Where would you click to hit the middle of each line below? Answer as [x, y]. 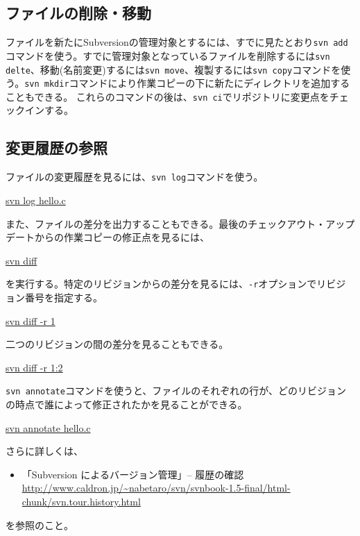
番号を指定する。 [63, 297]
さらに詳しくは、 [44, 451]
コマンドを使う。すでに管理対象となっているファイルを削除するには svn [168, 55]
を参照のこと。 [40, 525]
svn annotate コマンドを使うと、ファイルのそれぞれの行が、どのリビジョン [176, 391]
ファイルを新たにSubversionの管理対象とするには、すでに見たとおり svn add [177, 42]
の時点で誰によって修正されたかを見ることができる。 [127, 404]
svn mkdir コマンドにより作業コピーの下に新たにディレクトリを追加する [187, 83]
